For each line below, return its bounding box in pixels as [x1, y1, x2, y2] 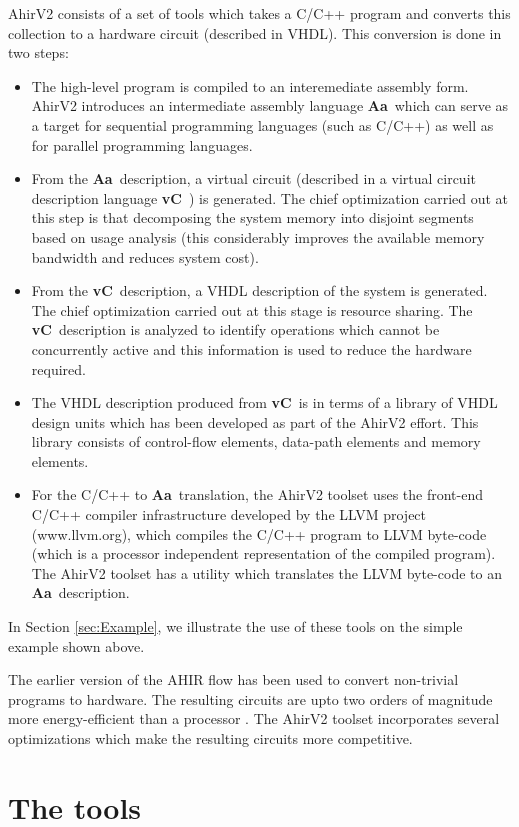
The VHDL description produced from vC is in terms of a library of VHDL [31, 392, 498, 413]
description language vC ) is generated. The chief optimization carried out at [31, 187, 509, 208]
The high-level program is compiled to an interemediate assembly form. [31, 75, 469, 96]
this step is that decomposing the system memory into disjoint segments [31, 207, 474, 228]
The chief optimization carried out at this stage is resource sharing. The [31, 299, 473, 320]
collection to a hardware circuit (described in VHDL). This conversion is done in [8, 22, 502, 43]
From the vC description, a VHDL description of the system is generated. [31, 280, 488, 301]
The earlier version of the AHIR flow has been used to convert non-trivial [8, 669, 459, 690]
